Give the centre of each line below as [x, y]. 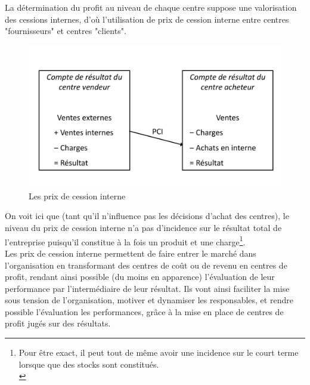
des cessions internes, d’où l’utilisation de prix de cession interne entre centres [147, 19]
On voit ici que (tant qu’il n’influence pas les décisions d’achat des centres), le [147, 216]
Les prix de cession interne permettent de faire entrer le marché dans [131, 253]
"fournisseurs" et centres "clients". [66, 31]
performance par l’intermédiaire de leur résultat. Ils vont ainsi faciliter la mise [147, 288]
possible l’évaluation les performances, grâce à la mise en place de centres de [144, 311]
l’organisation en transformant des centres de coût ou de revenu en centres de [146, 265]
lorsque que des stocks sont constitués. [89, 364]
